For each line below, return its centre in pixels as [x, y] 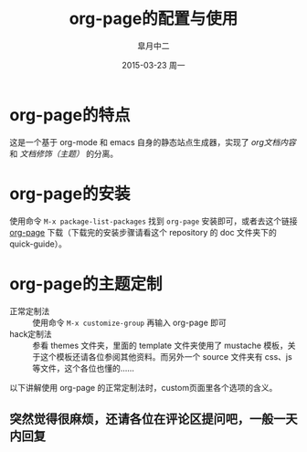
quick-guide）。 [38, 244]
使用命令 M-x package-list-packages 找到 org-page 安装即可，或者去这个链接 [154, 221]
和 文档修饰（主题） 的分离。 [64, 153]
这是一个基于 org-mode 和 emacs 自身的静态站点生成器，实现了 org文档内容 [153, 142]
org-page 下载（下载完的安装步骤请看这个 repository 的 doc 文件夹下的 [143, 232]
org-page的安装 [70, 194]
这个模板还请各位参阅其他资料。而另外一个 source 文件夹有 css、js [166, 356]
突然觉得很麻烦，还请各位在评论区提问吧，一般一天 [153, 419]
